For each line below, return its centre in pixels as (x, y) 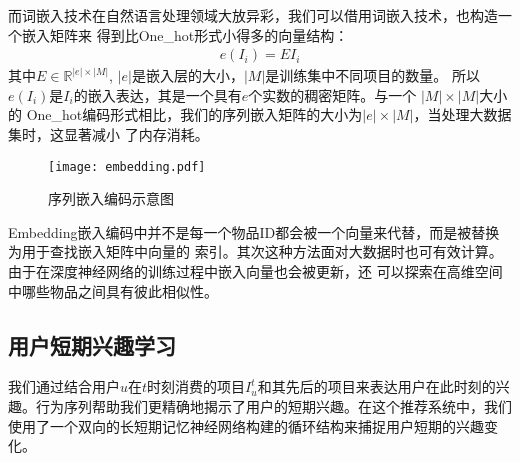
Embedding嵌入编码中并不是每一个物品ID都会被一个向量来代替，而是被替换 (254, 231)
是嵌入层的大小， (187, 75)
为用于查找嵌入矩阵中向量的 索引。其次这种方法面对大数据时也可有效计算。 (255, 251)
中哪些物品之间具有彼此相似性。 (113, 290)
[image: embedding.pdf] (127, 166)
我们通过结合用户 (64, 386)
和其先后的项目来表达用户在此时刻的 (376, 386)
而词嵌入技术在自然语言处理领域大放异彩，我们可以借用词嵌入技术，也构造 (253, 15)
